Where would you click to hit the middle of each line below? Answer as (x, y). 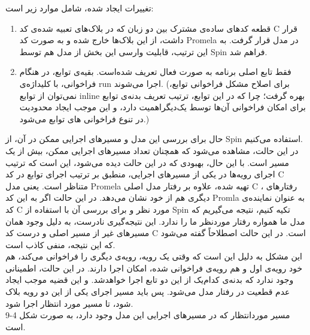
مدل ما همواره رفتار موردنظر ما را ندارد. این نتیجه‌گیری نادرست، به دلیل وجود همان (155, 221)
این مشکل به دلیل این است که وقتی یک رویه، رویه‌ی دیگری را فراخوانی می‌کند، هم (154, 256)
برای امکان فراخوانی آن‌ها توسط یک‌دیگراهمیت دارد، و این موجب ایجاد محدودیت (163, 107)
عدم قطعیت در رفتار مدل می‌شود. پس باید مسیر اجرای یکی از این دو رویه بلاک (148, 292)
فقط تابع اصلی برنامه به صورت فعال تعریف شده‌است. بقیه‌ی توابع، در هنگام (155, 72)
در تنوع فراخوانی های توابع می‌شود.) (84, 118)
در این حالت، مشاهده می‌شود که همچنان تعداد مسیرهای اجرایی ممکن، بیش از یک (152, 150)
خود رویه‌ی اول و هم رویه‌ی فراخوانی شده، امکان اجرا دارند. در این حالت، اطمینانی (154, 268)
